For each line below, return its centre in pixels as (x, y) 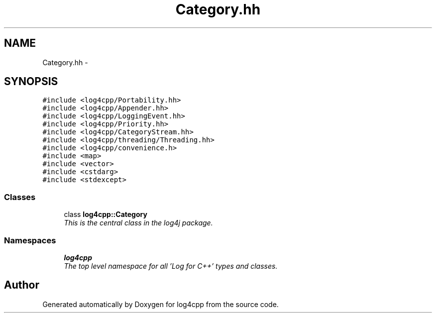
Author (22, 285)
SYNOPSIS (31, 82)
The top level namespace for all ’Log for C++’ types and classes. (171, 266)
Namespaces (30, 240)
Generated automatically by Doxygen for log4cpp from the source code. (161, 304)
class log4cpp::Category (106, 214)
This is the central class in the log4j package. (138, 223)
